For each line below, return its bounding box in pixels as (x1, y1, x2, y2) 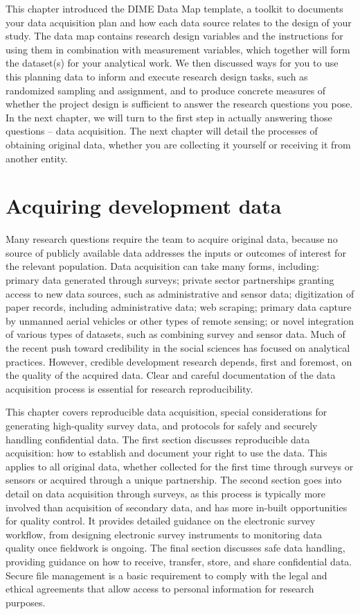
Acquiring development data (6, 191, 282, 220)
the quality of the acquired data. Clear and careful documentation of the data (6, 368, 336, 382)
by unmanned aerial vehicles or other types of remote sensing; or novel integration (6, 313, 354, 327)
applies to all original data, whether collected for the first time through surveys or (6, 459, 354, 473)
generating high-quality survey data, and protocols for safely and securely (6, 418, 318, 432)
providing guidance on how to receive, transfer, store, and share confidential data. (6, 554, 352, 568)
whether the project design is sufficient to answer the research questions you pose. (6, 96, 353, 111)
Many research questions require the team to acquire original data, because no (6, 232, 338, 246)
